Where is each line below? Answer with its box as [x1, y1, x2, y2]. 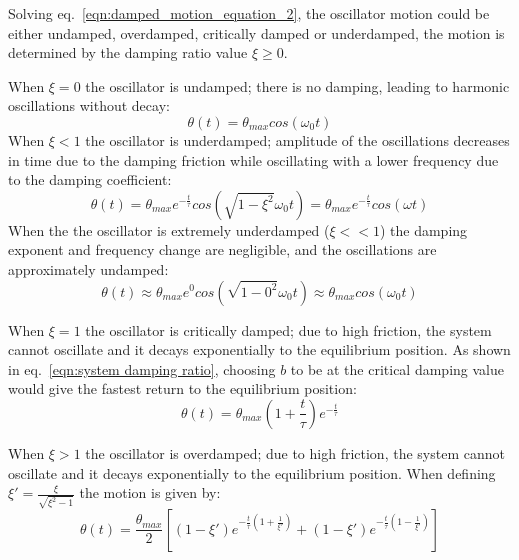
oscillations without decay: [8, 95, 170, 116]
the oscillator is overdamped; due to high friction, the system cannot [85, 442, 505, 463]
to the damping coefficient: [8, 169, 172, 190]
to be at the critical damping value [290, 358, 504, 379]
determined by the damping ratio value [8, 42, 248, 63]
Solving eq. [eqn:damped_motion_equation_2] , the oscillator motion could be [8, 3, 490, 23]
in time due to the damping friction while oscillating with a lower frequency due [8, 149, 499, 170]
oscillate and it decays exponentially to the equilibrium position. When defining [8, 462, 496, 483]
